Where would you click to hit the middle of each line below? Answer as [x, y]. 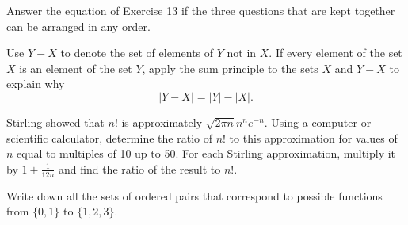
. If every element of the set [336, 53]
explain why [36, 84]
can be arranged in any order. [78, 26]
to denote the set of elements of [137, 53]
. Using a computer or [318, 122]
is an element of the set [76, 68]
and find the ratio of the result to [139, 168]
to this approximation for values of [313, 137]
